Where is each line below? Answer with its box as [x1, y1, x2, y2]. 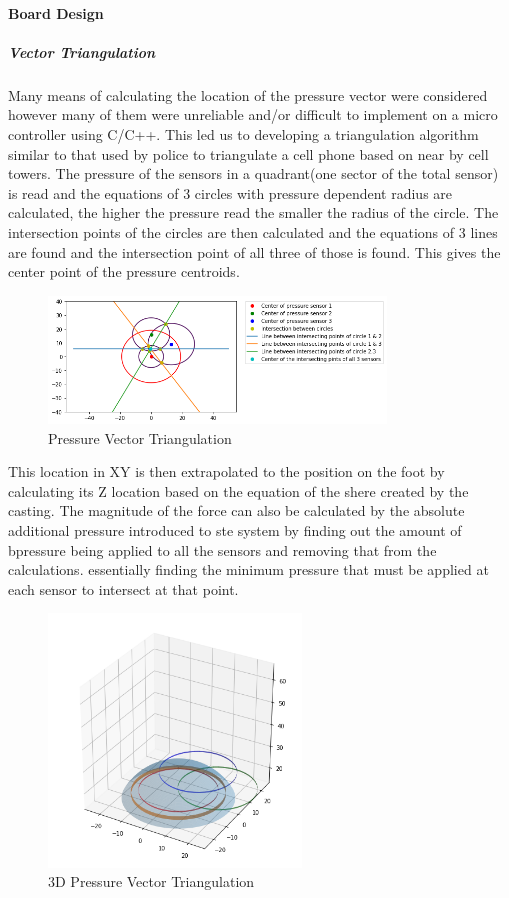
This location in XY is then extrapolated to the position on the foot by [8, 461, 445, 482]
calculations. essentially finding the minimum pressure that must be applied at [8, 559, 489, 580]
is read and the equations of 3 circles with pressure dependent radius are [8, 182, 453, 203]
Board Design [8, 2, 104, 23]
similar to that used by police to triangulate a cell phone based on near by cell [8, 143, 489, 164]
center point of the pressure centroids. [8, 261, 240, 282]
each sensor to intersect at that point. [8, 578, 239, 599]
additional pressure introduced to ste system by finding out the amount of [8, 519, 462, 540]
